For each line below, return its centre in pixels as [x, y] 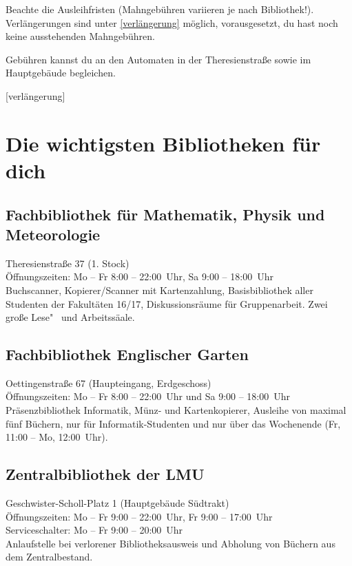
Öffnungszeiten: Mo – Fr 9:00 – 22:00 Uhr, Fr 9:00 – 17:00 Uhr [139, 516]
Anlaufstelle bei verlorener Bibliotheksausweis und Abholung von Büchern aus [170, 543]
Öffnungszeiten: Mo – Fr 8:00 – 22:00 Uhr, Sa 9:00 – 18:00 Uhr [139, 276]
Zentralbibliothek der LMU [105, 474]
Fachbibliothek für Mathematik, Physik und [165, 214]
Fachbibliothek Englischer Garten [127, 354]
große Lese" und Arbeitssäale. [70, 317]
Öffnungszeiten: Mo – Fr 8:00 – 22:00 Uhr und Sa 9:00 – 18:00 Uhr [148, 396]
